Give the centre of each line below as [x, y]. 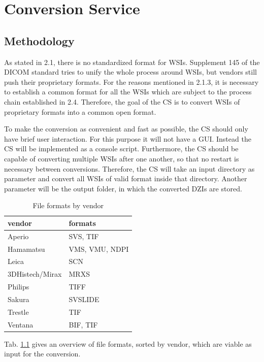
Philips [19, 287]
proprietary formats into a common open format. [80, 111]
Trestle [18, 311]
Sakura [19, 299]
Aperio [18, 236]
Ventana [21, 324]
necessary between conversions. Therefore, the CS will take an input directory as [129, 168]
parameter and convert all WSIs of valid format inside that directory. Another [126, 178]
